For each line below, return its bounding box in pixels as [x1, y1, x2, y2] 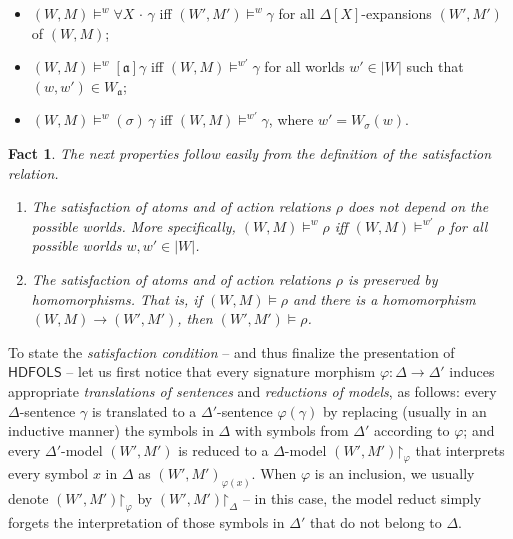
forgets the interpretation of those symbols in [8, 512, 285, 533]
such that [406, 56, 464, 77]
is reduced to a [178, 439, 269, 460]
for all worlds [264, 56, 345, 77]
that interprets [415, 439, 505, 460]
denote [8, 488, 49, 509]
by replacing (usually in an [322, 400, 487, 421]
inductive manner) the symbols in [8, 420, 214, 441]
